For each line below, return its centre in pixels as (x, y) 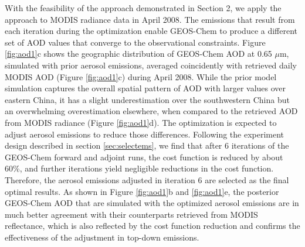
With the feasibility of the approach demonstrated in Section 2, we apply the (143, 8)
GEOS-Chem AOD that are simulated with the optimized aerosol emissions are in (152, 203)
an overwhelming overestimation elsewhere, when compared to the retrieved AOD (151, 111)
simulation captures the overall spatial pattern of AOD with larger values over (145, 88)
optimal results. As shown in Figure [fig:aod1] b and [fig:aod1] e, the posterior (142, 191)
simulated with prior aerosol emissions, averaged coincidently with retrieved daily (151, 65)
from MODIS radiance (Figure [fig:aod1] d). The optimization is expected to (141, 122)
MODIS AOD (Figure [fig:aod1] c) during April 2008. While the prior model (141, 76)
